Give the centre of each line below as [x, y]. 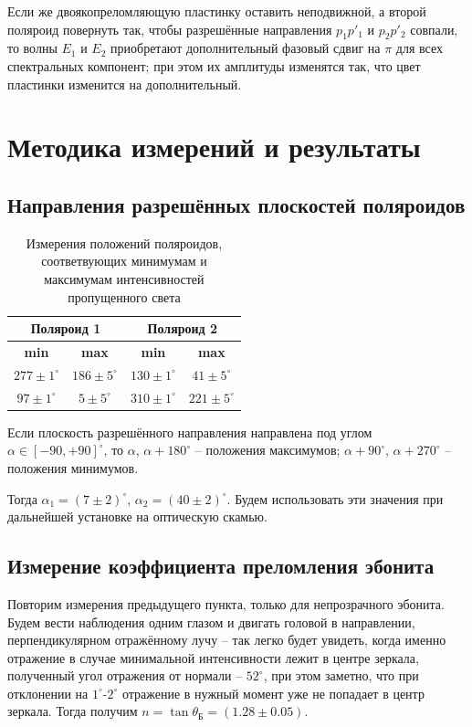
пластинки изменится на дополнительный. [125, 84]
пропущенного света [124, 296]
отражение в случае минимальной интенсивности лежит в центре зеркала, [213, 657]
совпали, [434, 29]
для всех [420, 48]
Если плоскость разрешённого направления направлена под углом [190, 432]
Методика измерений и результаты [214, 147]
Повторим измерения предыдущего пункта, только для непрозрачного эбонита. [226, 603]
